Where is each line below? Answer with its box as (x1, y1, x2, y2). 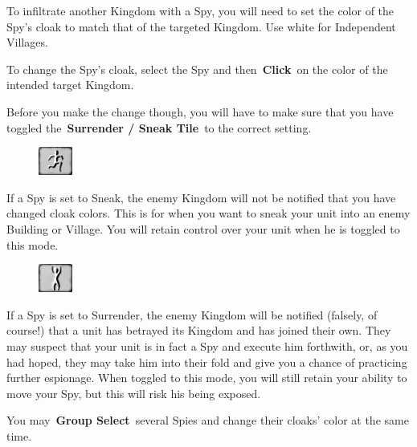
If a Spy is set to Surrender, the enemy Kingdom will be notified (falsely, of (6, 306, 378, 323)
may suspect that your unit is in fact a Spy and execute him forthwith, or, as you (6, 337, 408, 354)
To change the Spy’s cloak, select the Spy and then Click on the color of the (6, 60, 388, 77)
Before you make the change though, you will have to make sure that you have (6, 103, 394, 120)
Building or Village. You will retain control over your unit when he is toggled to (6, 220, 400, 237)
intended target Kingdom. (6, 76, 134, 93)
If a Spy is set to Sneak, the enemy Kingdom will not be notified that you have (6, 189, 396, 205)
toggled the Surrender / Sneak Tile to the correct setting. (6, 119, 312, 136)
